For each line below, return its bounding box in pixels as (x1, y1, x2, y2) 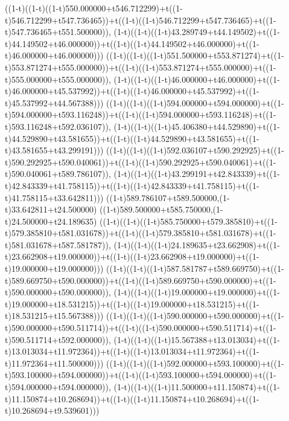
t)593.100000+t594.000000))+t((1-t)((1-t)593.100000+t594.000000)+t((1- (5, 368, 276, 381)
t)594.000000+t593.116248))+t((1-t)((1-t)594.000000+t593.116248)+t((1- (5, 108, 276, 121)
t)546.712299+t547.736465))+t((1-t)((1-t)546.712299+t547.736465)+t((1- (5, 13, 276, 26)
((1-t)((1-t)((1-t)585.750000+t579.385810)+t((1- (100, 214, 278, 227)
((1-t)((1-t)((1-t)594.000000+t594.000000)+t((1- (106, 96, 284, 109)
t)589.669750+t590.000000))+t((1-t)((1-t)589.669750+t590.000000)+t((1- (5, 274, 276, 286)
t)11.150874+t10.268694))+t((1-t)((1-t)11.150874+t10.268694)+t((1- (5, 392, 259, 405)
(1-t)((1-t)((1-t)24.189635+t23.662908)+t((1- (113, 238, 280, 251)
